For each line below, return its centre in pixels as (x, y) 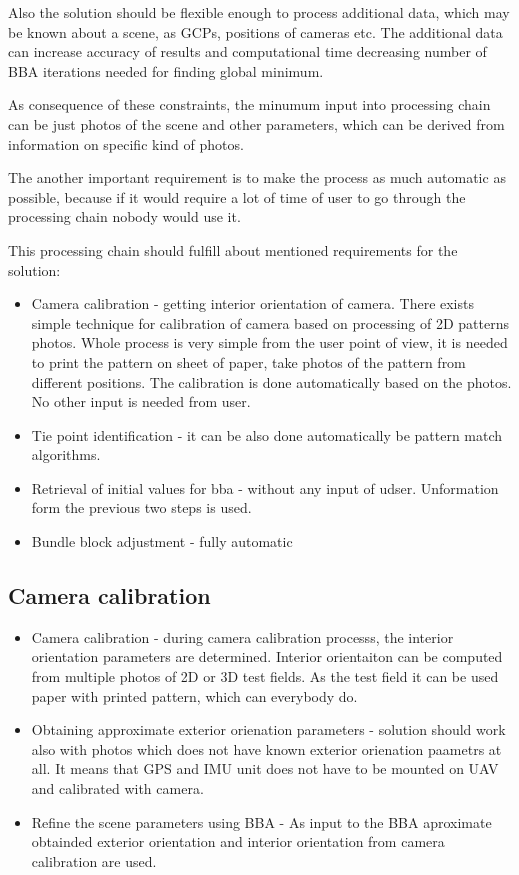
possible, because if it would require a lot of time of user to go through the (237, 196)
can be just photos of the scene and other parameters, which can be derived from (256, 123)
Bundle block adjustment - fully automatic (162, 541)
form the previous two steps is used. (141, 507)
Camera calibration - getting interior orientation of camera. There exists (252, 303)
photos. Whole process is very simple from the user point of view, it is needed (269, 342)
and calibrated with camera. (117, 788)
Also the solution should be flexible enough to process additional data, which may (259, 12)
